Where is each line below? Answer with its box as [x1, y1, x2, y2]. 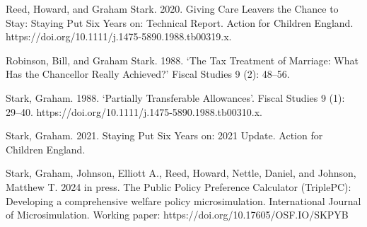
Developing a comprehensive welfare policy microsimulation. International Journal [6, 193, 361, 208]
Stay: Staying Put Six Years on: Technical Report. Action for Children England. [6, 15, 354, 30]
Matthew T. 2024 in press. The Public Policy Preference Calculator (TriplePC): [6, 179, 351, 194]
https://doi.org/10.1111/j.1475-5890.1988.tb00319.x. [6, 29, 232, 44]
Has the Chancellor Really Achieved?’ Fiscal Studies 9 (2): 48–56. [6, 66, 290, 81]
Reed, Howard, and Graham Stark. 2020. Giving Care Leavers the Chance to [6, 1, 339, 16]
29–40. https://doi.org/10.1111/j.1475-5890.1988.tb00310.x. [6, 104, 263, 119]
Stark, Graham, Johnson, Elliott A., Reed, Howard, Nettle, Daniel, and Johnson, [6, 165, 356, 180]
